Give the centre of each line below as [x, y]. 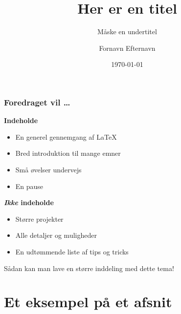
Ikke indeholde [29, 202]
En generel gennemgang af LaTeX [66, 136]
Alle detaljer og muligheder [56, 235]
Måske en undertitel [127, 31]
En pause [29, 186]
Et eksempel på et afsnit [88, 302]
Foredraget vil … [37, 102]
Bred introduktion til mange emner [68, 153]
